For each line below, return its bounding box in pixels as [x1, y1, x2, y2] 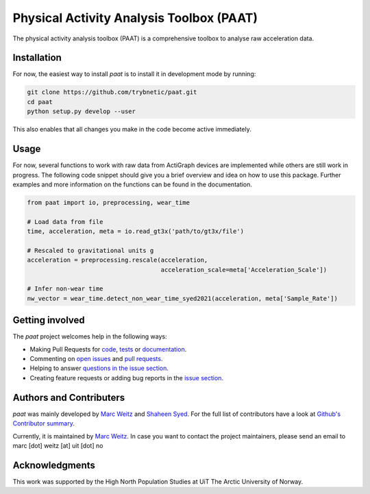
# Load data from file [27, 218, 103, 225]
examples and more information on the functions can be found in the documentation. [12, 180, 253, 188]
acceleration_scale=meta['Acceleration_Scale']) [160, 266, 328, 273]
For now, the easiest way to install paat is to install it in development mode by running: [12, 70, 256, 78]
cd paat [27, 98, 53, 106]
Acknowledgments [12, 459, 96, 471]
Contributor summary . [12, 419, 75, 428]
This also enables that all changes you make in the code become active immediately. [12, 125, 251, 134]
